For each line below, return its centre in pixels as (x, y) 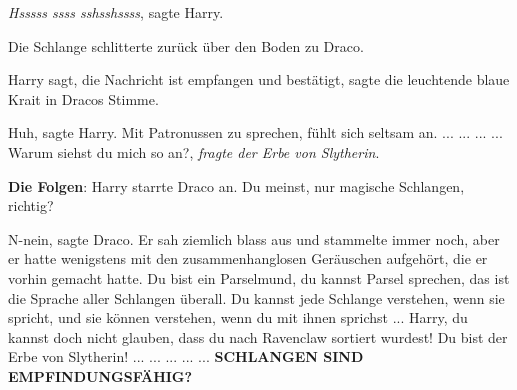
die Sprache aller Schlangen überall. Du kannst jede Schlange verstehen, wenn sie (256, 297)
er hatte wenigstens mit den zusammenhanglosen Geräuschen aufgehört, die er (248, 258)
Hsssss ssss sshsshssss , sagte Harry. (116, 12)
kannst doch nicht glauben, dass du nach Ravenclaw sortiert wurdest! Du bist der (258, 336)
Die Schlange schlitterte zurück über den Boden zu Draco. (186, 45)
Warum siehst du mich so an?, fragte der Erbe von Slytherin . (194, 151)
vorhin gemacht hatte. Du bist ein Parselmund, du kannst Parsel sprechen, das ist (259, 277)
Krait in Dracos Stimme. (83, 98)
